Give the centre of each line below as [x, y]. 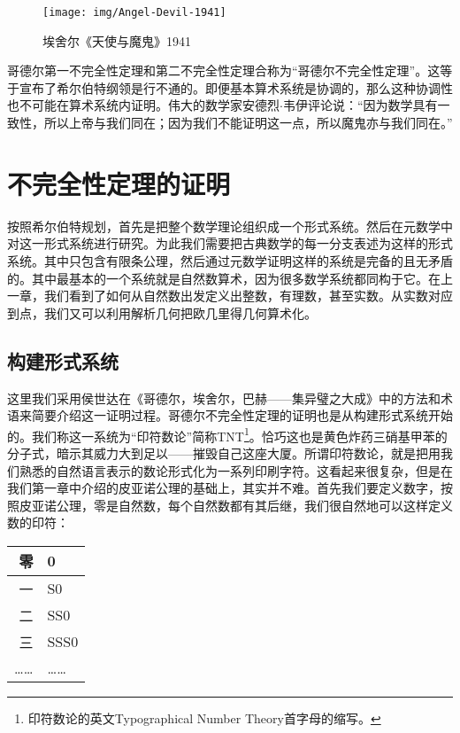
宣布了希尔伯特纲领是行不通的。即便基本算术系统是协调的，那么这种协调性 [236, 87]
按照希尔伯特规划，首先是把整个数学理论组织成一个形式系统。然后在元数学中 [230, 226]
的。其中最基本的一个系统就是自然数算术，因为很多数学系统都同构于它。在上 [230, 278]
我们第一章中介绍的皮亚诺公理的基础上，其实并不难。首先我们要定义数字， [224, 488]
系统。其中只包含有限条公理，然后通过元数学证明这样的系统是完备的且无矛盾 [230, 260]
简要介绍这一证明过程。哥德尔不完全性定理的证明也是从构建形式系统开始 [242, 415]
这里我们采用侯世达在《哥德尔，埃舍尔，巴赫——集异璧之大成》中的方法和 [224, 398]
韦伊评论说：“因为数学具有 [360, 105]
